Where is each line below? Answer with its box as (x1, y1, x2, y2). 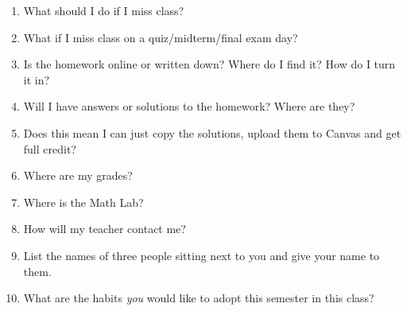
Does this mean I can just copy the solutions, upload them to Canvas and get (23, 124, 401, 141)
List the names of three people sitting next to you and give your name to (23, 247, 380, 263)
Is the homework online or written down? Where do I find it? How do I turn (23, 56, 396, 72)
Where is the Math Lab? (23, 193, 144, 210)
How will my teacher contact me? (23, 220, 186, 237)
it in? (23, 71, 50, 87)
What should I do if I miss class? (23, 2, 184, 18)
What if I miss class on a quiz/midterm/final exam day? (23, 29, 298, 45)
